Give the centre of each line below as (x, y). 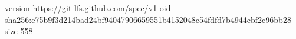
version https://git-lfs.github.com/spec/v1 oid (88, 8)
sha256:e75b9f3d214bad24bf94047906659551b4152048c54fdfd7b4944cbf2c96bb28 (148, 19)
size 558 (19, 31)
